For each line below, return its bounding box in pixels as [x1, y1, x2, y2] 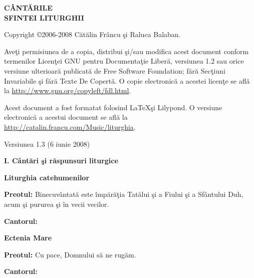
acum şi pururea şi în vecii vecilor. [4, 198, 109, 209]
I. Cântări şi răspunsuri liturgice [4, 155, 118, 166]
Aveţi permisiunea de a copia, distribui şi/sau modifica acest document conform [4, 46, 249, 56]
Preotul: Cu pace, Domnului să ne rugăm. [4, 249, 136, 259]
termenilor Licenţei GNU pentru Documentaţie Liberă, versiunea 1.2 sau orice [4, 56, 244, 66]
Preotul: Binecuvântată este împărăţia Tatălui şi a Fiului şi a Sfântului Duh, [4, 189, 243, 199]
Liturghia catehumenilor [4, 172, 90, 182]
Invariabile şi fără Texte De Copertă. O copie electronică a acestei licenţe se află [4, 75, 250, 86]
